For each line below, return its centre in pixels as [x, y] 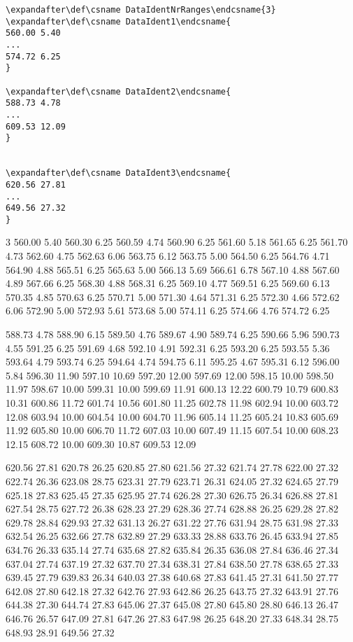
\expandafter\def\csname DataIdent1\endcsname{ [118, 21]
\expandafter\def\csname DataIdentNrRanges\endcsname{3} [141, 10]
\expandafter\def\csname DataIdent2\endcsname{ [118, 91]
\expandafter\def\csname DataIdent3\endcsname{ [118, 173]
